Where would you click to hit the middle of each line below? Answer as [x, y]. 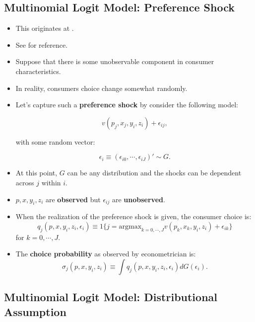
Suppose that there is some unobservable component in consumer [115, 61]
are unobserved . [138, 199]
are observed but [73, 199]
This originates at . [45, 28]
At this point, [36, 173]
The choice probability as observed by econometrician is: [106, 254]
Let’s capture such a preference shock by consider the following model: [127, 105]
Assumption [35, 311]
